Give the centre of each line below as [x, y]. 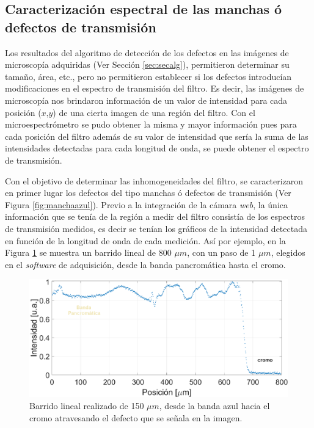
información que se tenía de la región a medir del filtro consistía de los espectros [155, 216]
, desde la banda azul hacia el [214, 406]
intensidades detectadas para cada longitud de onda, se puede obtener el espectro [157, 148]
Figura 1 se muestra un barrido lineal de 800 [88, 252]
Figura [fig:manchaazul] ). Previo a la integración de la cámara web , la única [146, 204]
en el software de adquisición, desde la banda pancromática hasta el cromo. [145, 264]
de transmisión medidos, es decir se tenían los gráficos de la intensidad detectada [156, 228]
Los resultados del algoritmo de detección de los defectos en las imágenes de [147, 52]
